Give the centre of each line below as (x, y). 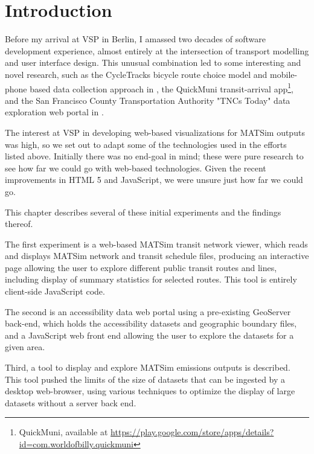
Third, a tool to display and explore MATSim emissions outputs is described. (148, 367)
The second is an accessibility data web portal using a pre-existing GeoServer (148, 311)
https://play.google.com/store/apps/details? (192, 432)
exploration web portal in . (54, 112)
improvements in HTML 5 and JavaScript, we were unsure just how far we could (154, 180)
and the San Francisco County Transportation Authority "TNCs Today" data (148, 100)
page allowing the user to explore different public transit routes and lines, (141, 267)
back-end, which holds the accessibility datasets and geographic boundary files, (151, 323)
